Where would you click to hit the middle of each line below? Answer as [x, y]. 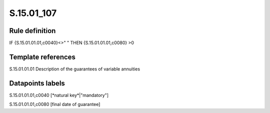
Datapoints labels [37, 83]
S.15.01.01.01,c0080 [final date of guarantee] [55, 104]
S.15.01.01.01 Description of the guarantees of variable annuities [74, 69]
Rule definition [32, 31]
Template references [42, 57]
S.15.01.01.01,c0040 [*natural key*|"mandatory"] [59, 95]
